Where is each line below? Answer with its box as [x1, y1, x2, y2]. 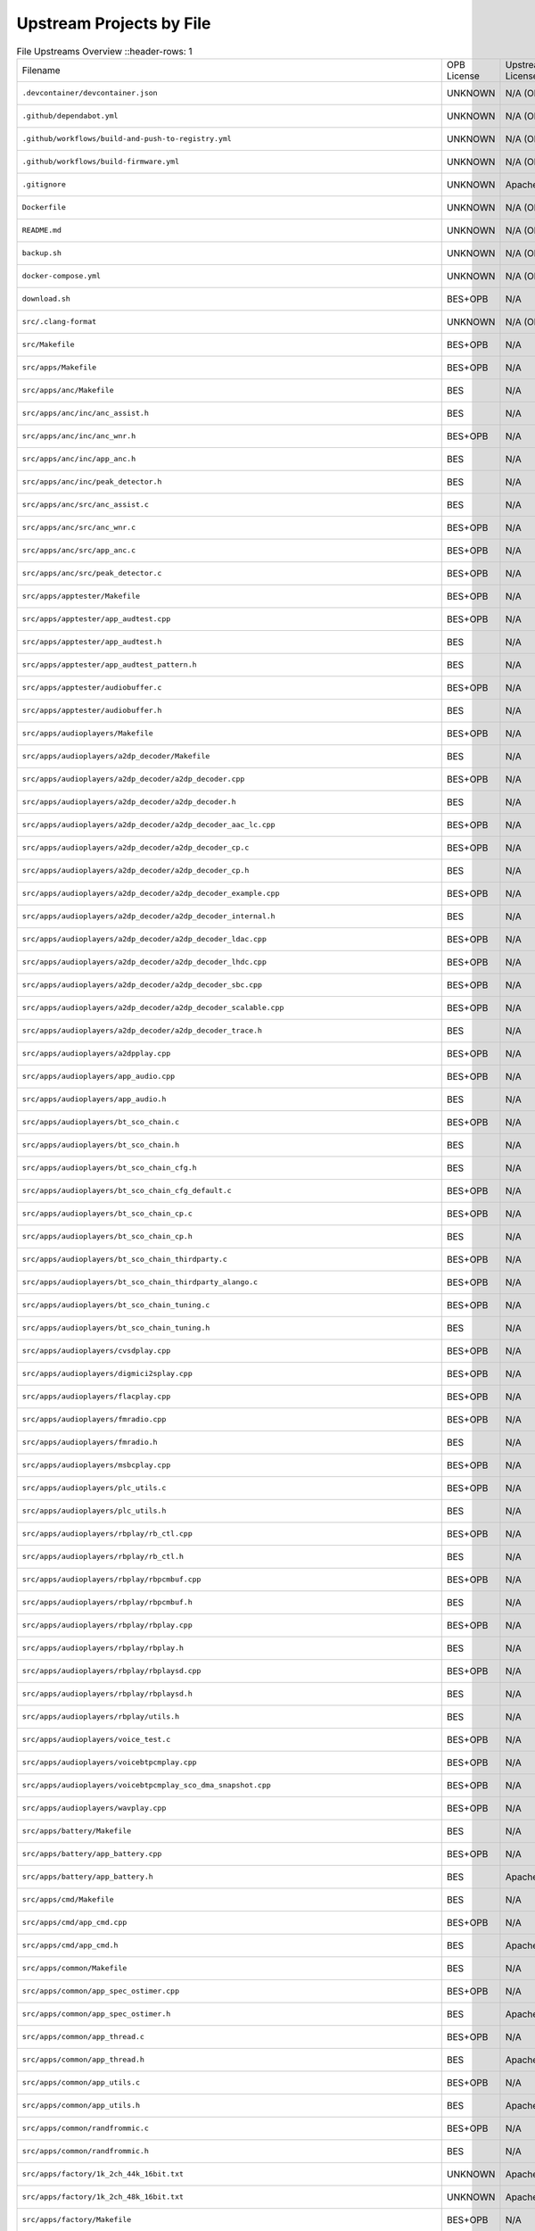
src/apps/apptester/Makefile [21, 592, 141, 601]
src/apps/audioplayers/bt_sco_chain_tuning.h [21, 1323, 210, 1333]
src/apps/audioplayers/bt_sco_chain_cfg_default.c [21, 1186, 232, 1196]
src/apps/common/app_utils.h [21, 2101, 141, 2111]
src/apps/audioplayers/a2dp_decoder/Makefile [21, 751, 210, 761]
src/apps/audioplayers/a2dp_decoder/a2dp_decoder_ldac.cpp [21, 934, 267, 944]
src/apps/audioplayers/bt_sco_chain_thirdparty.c [21, 1255, 227, 1265]
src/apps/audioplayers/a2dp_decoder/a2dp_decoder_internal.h [21, 911, 276, 921]
